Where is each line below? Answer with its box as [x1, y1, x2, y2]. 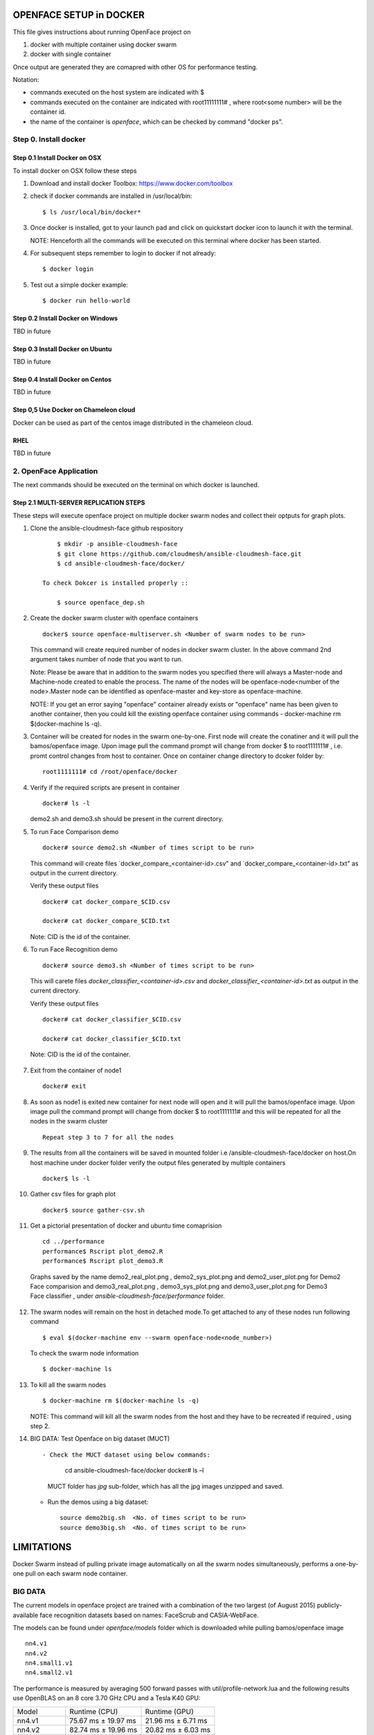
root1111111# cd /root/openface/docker [42, 768, 178, 776]
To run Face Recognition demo [30, 945, 118, 954]
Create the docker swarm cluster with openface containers [30, 614, 199, 623]
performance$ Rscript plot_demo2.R [42, 1247, 163, 1255]
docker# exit [42, 1083, 87, 1090]
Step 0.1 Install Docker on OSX [12, 153, 102, 162]
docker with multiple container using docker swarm [30, 40, 177, 49]
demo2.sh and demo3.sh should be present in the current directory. [30, 815, 224, 823]
